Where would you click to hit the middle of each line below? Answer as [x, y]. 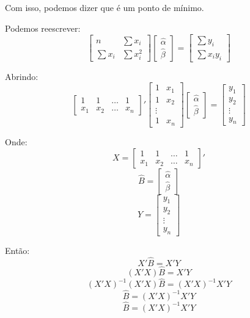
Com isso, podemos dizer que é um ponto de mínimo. [105, 7]
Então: [17, 251]
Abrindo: [22, 76]
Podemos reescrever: [43, 28]
